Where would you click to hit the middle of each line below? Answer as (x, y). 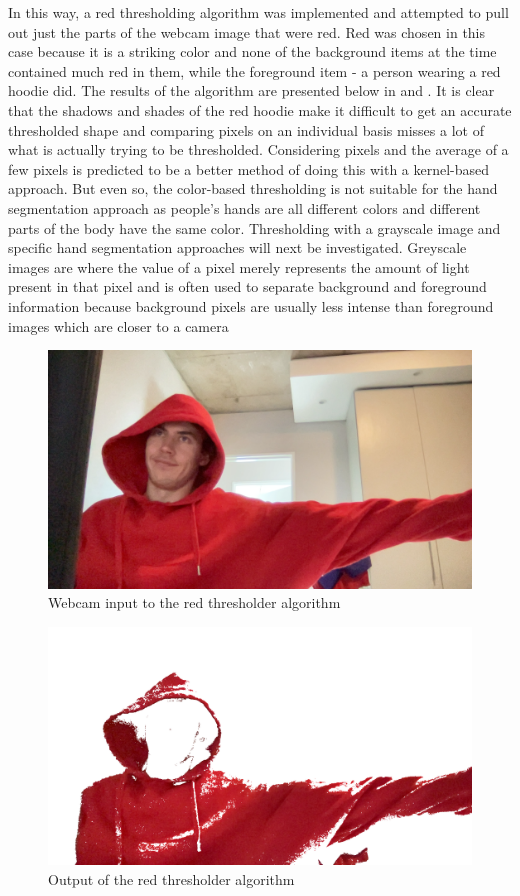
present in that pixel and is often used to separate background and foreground (247, 286)
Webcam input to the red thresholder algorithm (194, 602)
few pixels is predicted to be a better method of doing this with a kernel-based (249, 168)
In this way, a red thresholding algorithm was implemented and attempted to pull (258, 12)
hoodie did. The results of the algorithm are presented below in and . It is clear (251, 90)
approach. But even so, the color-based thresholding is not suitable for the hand (253, 188)
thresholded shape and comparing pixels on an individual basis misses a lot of (246, 129)
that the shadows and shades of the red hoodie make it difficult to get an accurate (260, 109)
